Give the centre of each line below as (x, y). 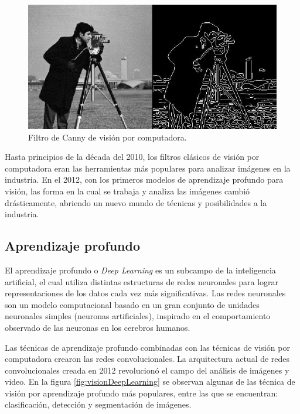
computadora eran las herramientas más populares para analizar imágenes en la (148, 168)
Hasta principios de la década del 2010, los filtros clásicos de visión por (132, 157)
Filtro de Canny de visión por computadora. (108, 137)
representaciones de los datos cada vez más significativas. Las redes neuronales (145, 293)
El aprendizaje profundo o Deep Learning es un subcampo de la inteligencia (140, 270)
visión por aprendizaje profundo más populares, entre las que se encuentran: (142, 393)
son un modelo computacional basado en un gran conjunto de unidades (132, 304)
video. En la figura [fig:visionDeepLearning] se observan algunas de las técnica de (150, 382)
